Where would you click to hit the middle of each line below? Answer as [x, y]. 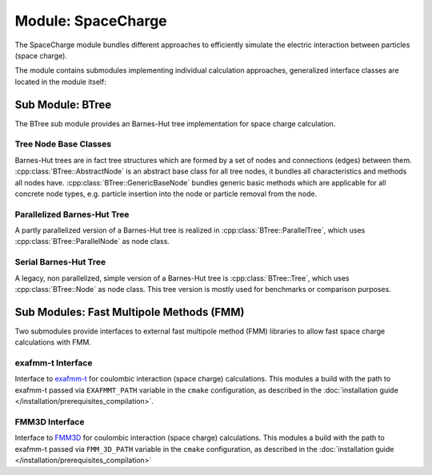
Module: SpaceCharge [91, 21]
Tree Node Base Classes [63, 144]
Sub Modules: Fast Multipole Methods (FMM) [130, 312]
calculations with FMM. [53, 342]
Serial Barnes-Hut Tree [60, 262]
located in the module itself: [61, 82]
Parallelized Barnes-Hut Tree [72, 214]
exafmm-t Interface [54, 363]
